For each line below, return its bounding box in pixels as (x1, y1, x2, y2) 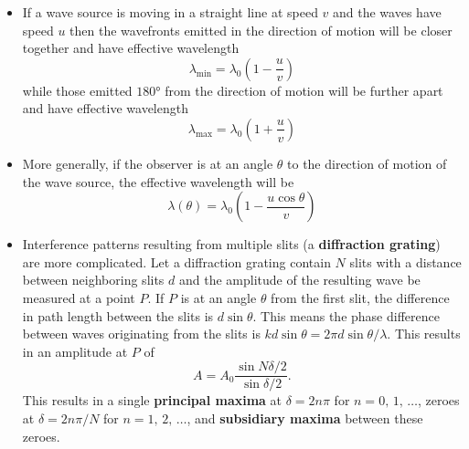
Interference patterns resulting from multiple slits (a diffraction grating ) (22, 235, 441, 254)
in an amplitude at (22, 341, 128, 360)
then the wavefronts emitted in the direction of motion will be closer (69, 20, 453, 39)
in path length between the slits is (22, 306, 214, 325)
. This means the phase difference (252, 306, 440, 325)
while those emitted (22, 80, 133, 99)
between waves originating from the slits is (22, 324, 261, 343)
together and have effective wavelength (22, 38, 240, 57)
